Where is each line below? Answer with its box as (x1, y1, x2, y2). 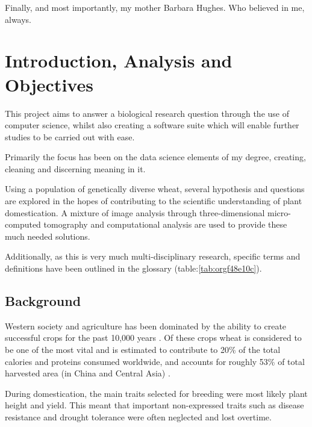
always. (5, 13, 32, 25)
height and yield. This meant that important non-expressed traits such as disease (5, 399, 304, 411)
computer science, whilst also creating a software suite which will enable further (5, 119, 299, 131)
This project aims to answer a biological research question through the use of (5, 107, 289, 119)
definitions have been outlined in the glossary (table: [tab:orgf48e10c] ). (5, 262, 262, 275)
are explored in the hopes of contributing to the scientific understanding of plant (5, 195, 302, 207)
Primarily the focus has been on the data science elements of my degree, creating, (5, 151, 306, 163)
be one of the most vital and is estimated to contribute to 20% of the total (5, 343, 281, 356)
